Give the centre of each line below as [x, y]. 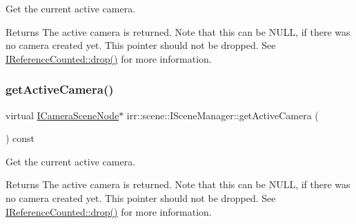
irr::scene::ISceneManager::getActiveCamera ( [222, 115]
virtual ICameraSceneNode [62, 115]
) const [20, 138]
